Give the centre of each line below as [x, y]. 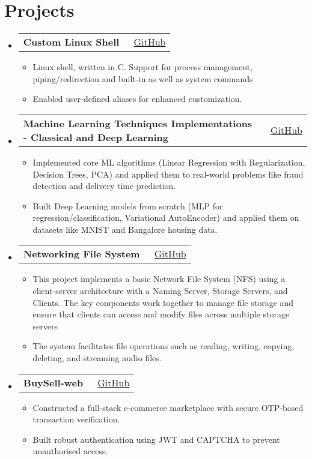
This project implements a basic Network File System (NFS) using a [159, 279]
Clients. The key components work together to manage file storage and [163, 302]
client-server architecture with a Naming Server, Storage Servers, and [160, 291]
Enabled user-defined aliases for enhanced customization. [137, 99]
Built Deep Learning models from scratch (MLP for [128, 205]
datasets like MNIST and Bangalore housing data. [125, 229]
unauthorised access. [70, 451]
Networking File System [81, 254]
